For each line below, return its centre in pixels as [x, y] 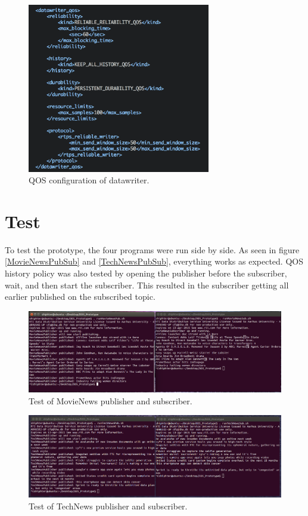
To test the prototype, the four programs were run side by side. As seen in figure [152, 249]
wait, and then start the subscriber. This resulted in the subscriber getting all [147, 285]
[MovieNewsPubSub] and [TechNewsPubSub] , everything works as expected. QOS [154, 261]
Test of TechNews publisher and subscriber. [108, 506]
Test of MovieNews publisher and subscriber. [111, 400]
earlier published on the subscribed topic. [80, 297]
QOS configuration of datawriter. [89, 180]
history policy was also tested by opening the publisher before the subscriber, [146, 273]
